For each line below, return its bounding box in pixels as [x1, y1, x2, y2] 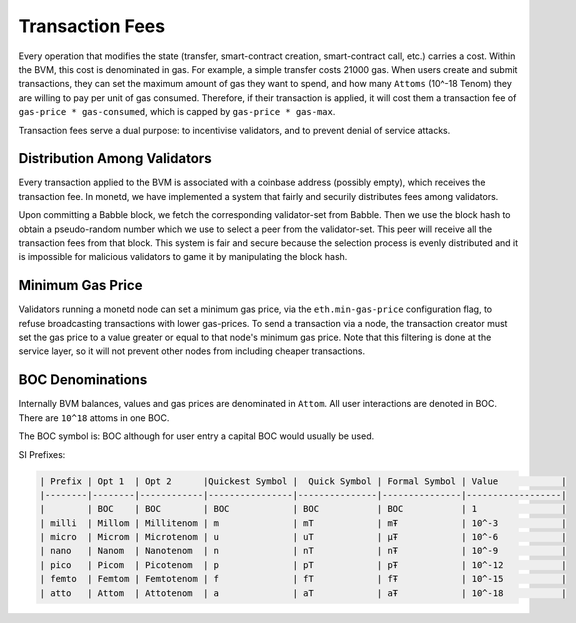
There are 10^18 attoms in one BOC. [18, 411, 170, 424]
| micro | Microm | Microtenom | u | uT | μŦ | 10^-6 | [39, 531, 567, 543]
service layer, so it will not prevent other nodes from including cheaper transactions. [18, 345, 365, 357]
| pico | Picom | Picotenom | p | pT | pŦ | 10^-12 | [39, 559, 567, 570]
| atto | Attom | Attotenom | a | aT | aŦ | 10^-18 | [39, 587, 567, 599]
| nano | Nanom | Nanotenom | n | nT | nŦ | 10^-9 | [39, 545, 567, 557]
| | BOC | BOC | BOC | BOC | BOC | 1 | [39, 503, 567, 515]
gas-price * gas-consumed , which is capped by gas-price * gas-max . [18, 106, 336, 118]
